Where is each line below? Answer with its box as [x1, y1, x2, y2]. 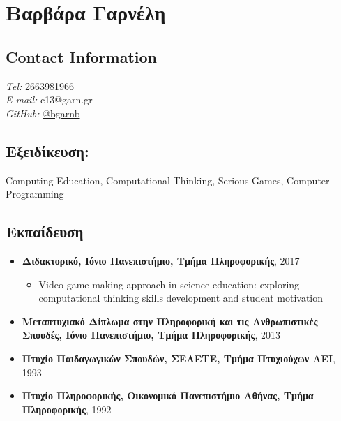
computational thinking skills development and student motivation [38, 290, 324, 305]
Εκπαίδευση [6, 221, 84, 242]
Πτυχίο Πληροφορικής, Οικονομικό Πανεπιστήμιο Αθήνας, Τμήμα [22, 388, 314, 403]
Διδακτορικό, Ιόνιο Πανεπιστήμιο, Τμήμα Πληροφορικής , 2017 [22, 253, 300, 267]
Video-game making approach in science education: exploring [38, 276, 300, 291]
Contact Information [6, 45, 157, 67]
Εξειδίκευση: [6, 140, 89, 161]
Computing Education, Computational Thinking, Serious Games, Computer [6, 172, 330, 187]
